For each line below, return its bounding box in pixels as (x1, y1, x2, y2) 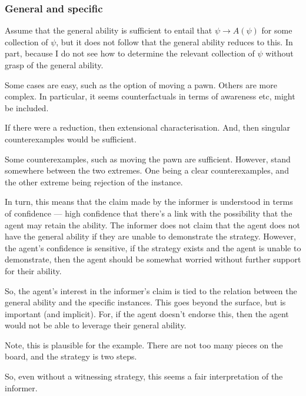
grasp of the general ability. (5, 59, 104, 71)
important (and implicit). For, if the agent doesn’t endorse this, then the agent (5, 307, 289, 320)
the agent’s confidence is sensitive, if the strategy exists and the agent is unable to (5, 241, 301, 254)
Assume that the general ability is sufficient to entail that (5, 24, 212, 36)
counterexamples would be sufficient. (5, 132, 137, 145)
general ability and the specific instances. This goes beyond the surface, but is (5, 296, 286, 308)
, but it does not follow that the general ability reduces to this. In (56, 35, 293, 48)
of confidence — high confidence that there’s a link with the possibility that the (5, 207, 292, 219)
